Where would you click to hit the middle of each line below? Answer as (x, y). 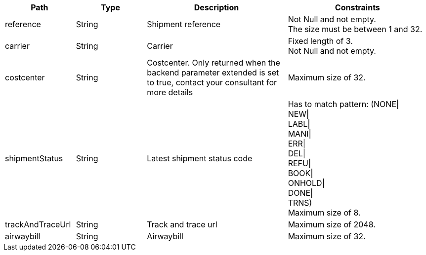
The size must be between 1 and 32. (355, 29)
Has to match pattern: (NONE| (343, 104)
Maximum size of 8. (324, 213)
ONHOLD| (306, 183)
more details (170, 92)
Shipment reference (184, 24)
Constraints (357, 7)
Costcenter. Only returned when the (213, 63)
